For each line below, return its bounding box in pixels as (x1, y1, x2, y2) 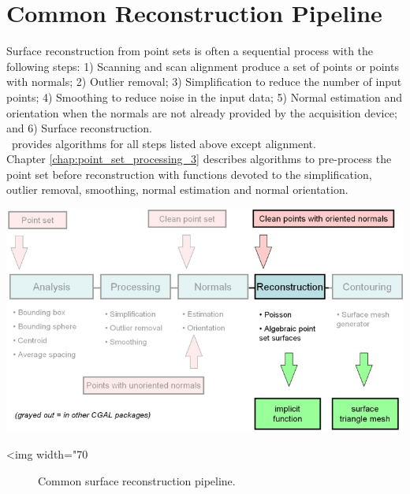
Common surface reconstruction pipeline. (38, 472, 236, 488)
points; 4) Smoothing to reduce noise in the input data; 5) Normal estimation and (6, 88, 403, 105)
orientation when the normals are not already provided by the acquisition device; (6, 104, 397, 121)
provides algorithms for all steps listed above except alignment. (11, 135, 316, 151)
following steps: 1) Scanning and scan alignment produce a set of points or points (6, 58, 399, 74)
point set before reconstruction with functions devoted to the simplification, (6, 165, 372, 182)
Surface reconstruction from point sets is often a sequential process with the (6, 43, 374, 59)
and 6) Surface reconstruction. (6, 120, 152, 136)
